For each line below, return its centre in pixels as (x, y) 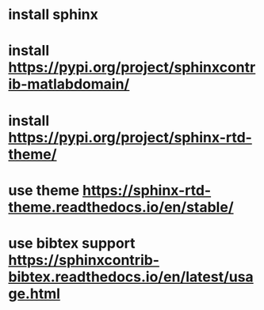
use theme (44, 190)
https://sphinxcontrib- (84, 260)
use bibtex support (72, 243)
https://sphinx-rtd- (147, 190)
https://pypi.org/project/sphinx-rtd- (130, 137)
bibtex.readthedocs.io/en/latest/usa (131, 276)
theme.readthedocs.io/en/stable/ (121, 207)
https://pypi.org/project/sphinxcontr (132, 68)
